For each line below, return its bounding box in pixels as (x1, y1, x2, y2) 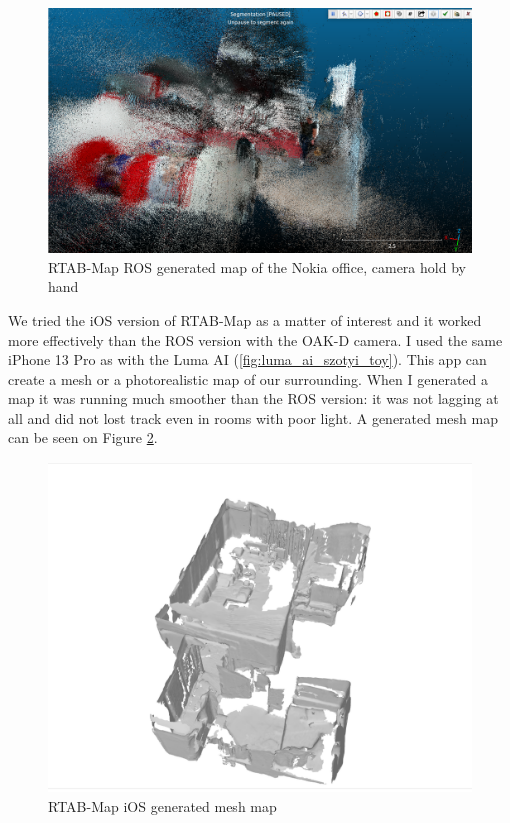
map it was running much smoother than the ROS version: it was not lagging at (8, 388, 499, 409)
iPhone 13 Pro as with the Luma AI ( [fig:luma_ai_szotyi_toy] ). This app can (8, 349, 487, 370)
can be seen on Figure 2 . (8, 427, 158, 448)
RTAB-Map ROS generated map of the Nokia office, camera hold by (48, 256, 466, 277)
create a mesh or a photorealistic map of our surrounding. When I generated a (8, 368, 489, 389)
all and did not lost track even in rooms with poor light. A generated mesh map (8, 407, 498, 428)
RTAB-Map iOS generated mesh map (48, 796, 277, 817)
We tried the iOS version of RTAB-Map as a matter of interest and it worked (8, 309, 482, 330)
